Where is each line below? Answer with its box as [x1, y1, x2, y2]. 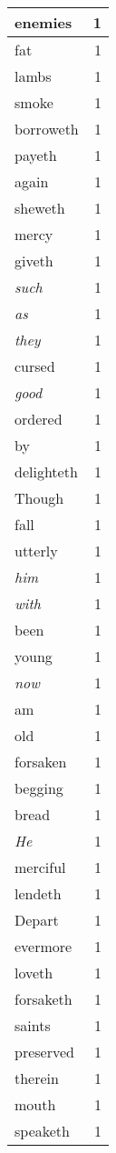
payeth [14, 145, 57, 165]
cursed [14, 356, 55, 376]
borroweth [14, 118, 79, 139]
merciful [14, 857, 66, 877]
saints [14, 1015, 51, 1036]
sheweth [14, 197, 65, 218]
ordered [14, 408, 63, 429]
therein [14, 1068, 59, 1088]
